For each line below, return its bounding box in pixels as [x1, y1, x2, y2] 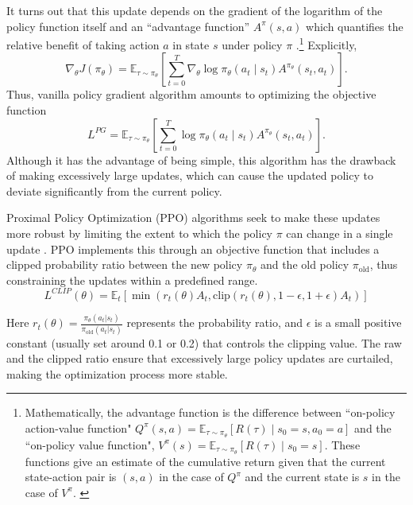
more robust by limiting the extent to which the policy [6, 225, 272, 241]
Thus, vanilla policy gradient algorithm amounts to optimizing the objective [6, 86, 376, 103]
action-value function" [25, 419, 132, 436]
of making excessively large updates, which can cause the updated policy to [6, 167, 373, 184]
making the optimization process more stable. [6, 365, 228, 382]
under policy [222, 36, 283, 52]
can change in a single [286, 225, 393, 241]
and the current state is [245, 468, 360, 485]
